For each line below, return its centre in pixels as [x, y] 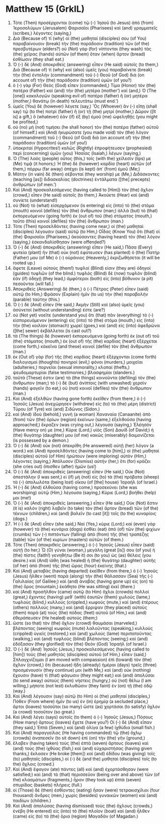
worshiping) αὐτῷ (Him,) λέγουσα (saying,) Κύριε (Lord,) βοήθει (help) [84, 492]
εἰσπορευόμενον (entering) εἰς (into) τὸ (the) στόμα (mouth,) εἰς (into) [84, 320]
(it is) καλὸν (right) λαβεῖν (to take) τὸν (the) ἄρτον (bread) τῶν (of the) [85, 508]
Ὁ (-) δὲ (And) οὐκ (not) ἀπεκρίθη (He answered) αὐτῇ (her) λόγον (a [83, 445]
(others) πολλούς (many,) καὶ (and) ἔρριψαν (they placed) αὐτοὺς [80, 607]
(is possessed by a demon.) [41, 440]
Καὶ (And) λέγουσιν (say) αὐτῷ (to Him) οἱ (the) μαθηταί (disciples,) [81, 696]
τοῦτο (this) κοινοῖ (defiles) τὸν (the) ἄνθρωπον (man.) [68, 221]
